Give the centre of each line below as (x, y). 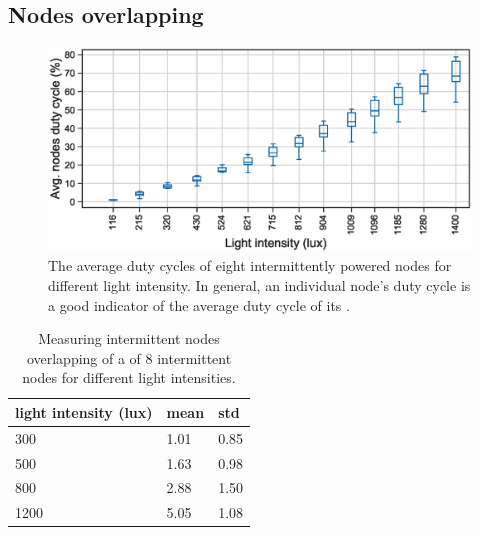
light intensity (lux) (84, 411)
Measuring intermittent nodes (129, 338)
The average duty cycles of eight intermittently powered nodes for (250, 265)
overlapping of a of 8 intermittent (129, 357)
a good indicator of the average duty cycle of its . (199, 304)
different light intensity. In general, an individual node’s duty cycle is (259, 284)
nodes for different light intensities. (129, 377)
